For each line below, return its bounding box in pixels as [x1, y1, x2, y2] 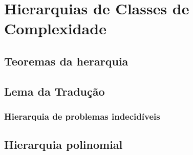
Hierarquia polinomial [4, 137, 123, 152]
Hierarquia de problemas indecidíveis [4, 110, 160, 123]
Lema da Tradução [4, 83, 105, 99]
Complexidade [4, 18, 106, 39]
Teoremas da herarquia [4, 53, 128, 69]
